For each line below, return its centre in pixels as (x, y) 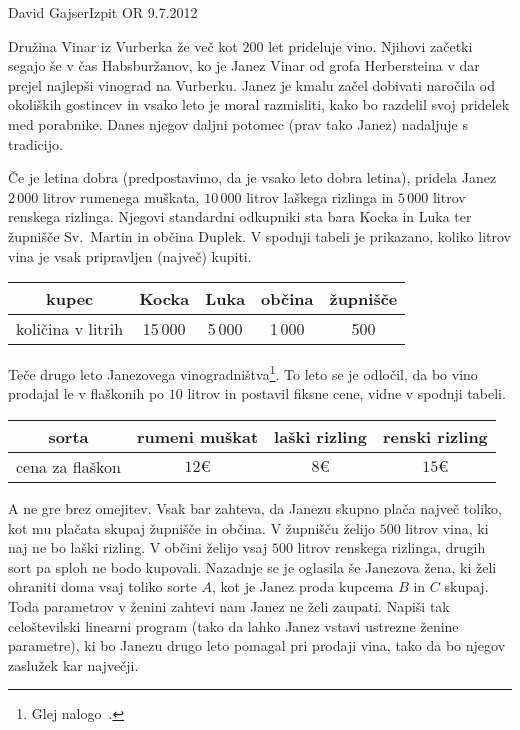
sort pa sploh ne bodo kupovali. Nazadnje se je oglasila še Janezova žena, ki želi (252, 566)
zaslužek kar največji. (73, 664)
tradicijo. (35, 143)
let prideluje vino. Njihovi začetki (370, 45)
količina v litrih (70, 329)
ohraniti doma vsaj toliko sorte (102, 586)
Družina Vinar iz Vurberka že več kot (123, 45)
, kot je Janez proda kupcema (303, 586)
